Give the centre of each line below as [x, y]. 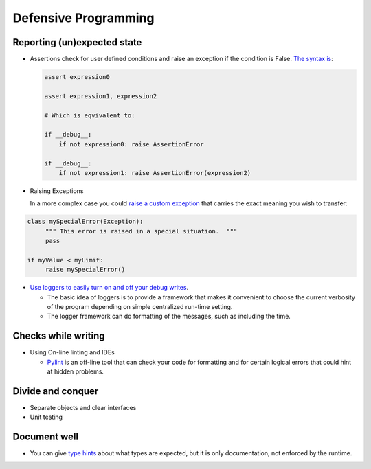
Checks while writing [59, 336]
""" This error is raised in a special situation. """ [141, 231]
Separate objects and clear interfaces [83, 408]
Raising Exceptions [57, 191]
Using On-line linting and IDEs [72, 352]
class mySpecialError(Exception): [85, 222]
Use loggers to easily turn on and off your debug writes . [109, 288]
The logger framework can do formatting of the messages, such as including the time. [169, 317]
